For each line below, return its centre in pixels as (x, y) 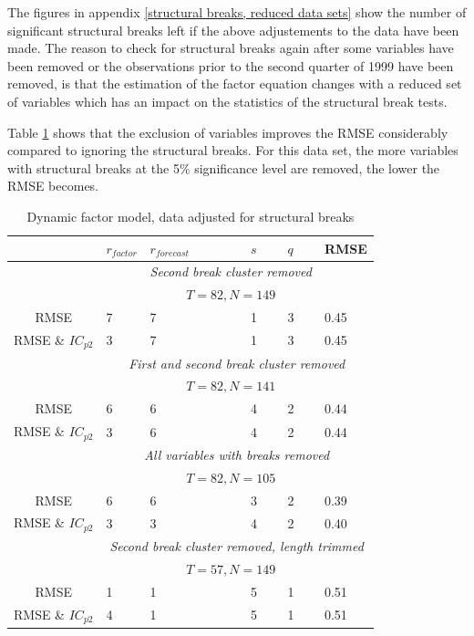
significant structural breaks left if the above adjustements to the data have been (233, 30)
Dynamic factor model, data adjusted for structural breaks (191, 216)
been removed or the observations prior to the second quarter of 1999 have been (231, 65)
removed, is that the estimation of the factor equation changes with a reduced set (235, 83)
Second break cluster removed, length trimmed (237, 546)
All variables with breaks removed (237, 454)
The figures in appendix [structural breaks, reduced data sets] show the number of (237, 12)
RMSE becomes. (53, 186)
